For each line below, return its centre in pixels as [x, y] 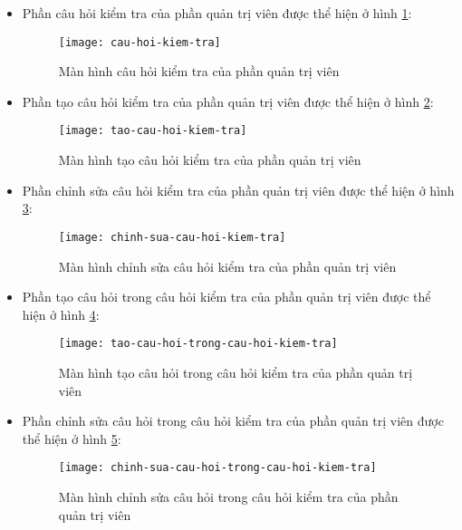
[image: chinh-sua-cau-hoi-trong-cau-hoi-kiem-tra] [217, 468]
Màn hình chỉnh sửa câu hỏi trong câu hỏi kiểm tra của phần [228, 496]
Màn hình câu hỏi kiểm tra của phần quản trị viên [199, 71]
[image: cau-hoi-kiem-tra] [140, 42]
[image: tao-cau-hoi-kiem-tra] [153, 131]
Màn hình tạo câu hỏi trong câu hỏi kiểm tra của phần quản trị [236, 372]
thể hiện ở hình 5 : [72, 438]
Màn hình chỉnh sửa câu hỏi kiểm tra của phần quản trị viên [227, 266]
